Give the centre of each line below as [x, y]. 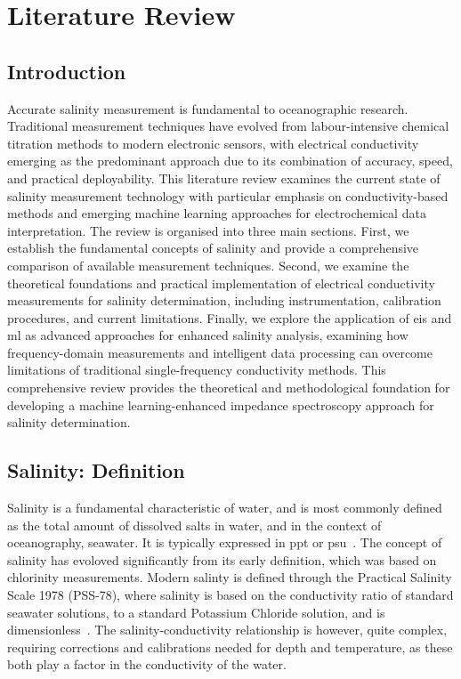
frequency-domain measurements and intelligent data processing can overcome [220, 352]
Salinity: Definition [96, 470]
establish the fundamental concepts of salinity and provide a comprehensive [213, 248]
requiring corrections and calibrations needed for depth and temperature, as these [230, 647]
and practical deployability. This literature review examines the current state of [224, 178]
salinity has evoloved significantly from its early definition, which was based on [222, 559]
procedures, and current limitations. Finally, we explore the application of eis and [230, 317]
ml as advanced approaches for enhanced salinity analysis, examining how [208, 335]
